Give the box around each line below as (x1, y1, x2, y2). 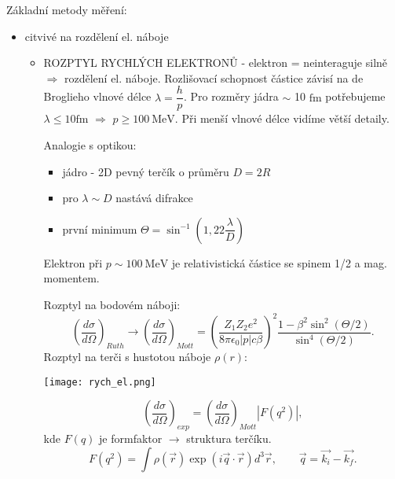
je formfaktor (99, 430, 163, 447)
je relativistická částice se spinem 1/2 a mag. (171, 254, 387, 271)
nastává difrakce (115, 190, 193, 206)
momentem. (43, 270, 100, 286)
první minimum (62, 220, 137, 237)
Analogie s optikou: (43, 137, 137, 153)
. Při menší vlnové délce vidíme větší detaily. (174, 110, 390, 127)
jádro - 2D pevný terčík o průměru (62, 163, 229, 179)
